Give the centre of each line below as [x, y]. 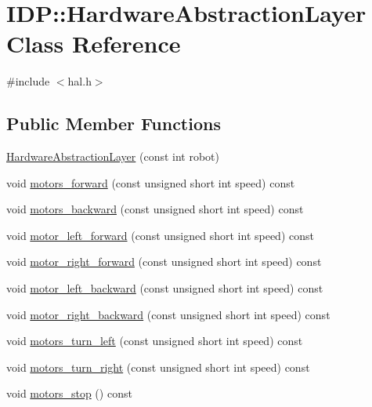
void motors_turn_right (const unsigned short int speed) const [158, 367]
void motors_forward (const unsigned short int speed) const [151, 182]
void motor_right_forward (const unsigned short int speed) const [164, 262]
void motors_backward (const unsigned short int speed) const [155, 209]
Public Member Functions [114, 124]
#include [28, 81]
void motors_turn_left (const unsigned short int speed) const [155, 341]
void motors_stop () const [69, 393]
